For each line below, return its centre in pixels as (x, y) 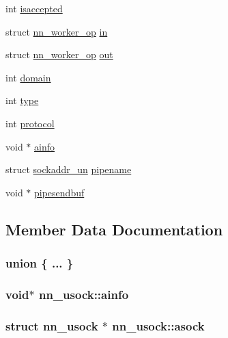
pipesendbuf (59, 192)
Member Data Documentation (114, 229)
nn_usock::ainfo (84, 294)
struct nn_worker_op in (57, 31)
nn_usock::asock (158, 325)
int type (22, 100)
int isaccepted (34, 8)
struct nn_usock (52, 325)
